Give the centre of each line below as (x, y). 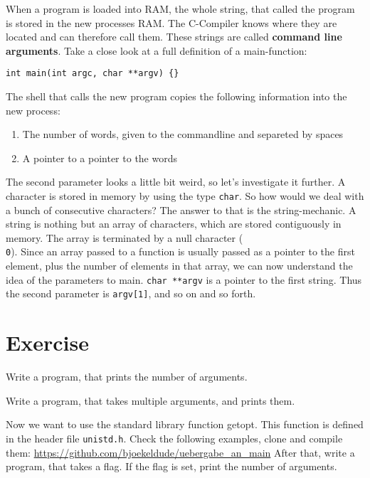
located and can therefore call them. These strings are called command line (174, 37)
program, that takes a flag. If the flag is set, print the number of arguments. (171, 466)
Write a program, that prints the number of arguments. (127, 377)
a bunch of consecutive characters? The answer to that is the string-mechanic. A (181, 209)
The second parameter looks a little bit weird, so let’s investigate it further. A (176, 182)
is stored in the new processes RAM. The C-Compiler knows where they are (171, 22)
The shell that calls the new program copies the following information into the (176, 96)
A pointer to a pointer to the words (100, 158)
